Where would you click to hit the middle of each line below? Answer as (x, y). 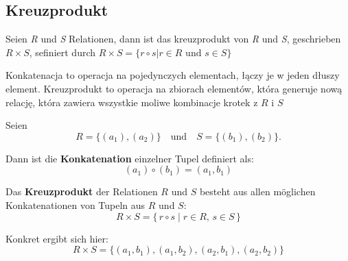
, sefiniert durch (62, 52)
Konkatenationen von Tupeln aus (76, 204)
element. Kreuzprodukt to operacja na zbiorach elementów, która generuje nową (174, 88)
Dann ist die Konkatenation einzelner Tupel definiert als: (130, 158)
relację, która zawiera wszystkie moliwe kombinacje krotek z (132, 102)
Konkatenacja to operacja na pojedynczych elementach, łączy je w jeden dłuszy (173, 75)
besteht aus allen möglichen (257, 191)
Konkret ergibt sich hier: (57, 238)
